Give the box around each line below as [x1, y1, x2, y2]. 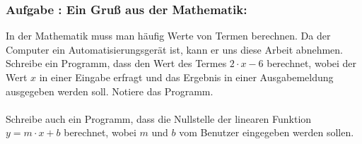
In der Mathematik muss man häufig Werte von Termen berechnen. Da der [6, 28, 331, 43]
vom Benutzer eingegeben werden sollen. [179, 125, 354, 140]
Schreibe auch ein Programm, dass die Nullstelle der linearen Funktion [6, 111, 312, 126]
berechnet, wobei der [267, 56, 357, 71]
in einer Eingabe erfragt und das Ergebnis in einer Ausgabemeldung [39, 70, 334, 84]
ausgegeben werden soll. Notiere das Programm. [6, 83, 214, 98]
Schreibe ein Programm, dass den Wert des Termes [6, 56, 227, 71]
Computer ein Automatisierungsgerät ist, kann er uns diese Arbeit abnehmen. [6, 42, 343, 56]
